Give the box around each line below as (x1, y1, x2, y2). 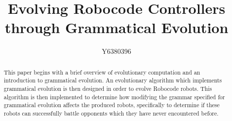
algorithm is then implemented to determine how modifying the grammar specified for (3, 92, 225, 101)
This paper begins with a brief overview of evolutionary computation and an (3, 68, 200, 76)
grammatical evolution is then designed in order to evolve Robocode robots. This (3, 84, 212, 93)
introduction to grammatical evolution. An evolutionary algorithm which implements (3, 76, 222, 84)
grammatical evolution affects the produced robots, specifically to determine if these (3, 101, 220, 109)
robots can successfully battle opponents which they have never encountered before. (3, 109, 219, 117)
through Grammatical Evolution (4, 17, 229, 38)
